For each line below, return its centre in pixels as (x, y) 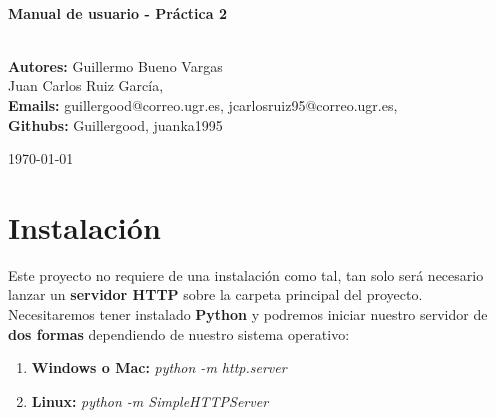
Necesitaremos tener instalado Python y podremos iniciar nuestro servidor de (248, 314)
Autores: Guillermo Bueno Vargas (115, 65)
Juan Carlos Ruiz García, (86, 85)
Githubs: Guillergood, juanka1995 (115, 124)
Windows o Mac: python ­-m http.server (159, 367)
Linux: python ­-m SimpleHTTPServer (150, 400)
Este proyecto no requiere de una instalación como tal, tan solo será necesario (246, 274)
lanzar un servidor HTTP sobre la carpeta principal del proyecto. (215, 294)
